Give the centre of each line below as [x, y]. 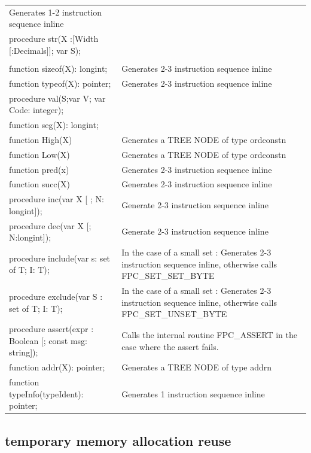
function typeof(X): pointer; [60, 83]
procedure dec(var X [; [50, 225]
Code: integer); [36, 110]
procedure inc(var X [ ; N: [57, 199]
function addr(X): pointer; [57, 367]
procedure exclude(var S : [56, 296]
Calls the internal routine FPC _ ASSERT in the [209, 334]
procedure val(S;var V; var [57, 98]
